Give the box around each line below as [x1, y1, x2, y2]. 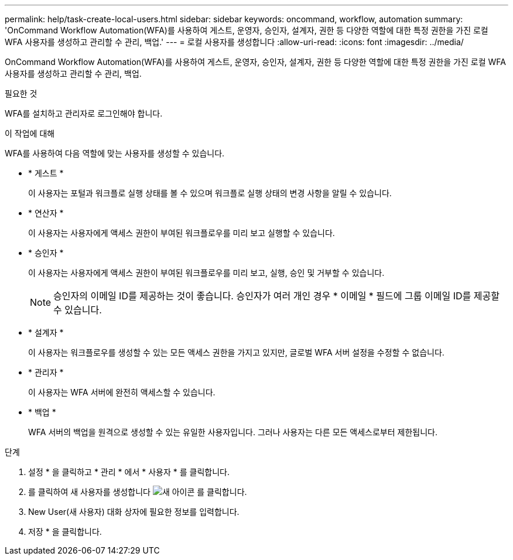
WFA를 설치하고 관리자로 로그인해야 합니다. [5, 108, 163, 118]
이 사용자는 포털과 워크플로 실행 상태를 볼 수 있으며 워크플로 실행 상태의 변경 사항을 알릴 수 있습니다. [28, 188, 392, 198]
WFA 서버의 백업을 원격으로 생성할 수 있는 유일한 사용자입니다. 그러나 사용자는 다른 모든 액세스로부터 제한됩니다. [28, 427, 437, 437]
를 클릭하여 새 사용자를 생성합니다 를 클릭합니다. [28, 487, 247, 497]
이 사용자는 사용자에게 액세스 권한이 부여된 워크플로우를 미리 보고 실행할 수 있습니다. [28, 228, 335, 238]
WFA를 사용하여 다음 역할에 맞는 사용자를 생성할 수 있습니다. [5, 148, 225, 158]
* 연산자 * [28, 208, 64, 218]
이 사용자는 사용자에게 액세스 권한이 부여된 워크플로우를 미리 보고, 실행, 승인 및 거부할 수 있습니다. [28, 268, 385, 278]
